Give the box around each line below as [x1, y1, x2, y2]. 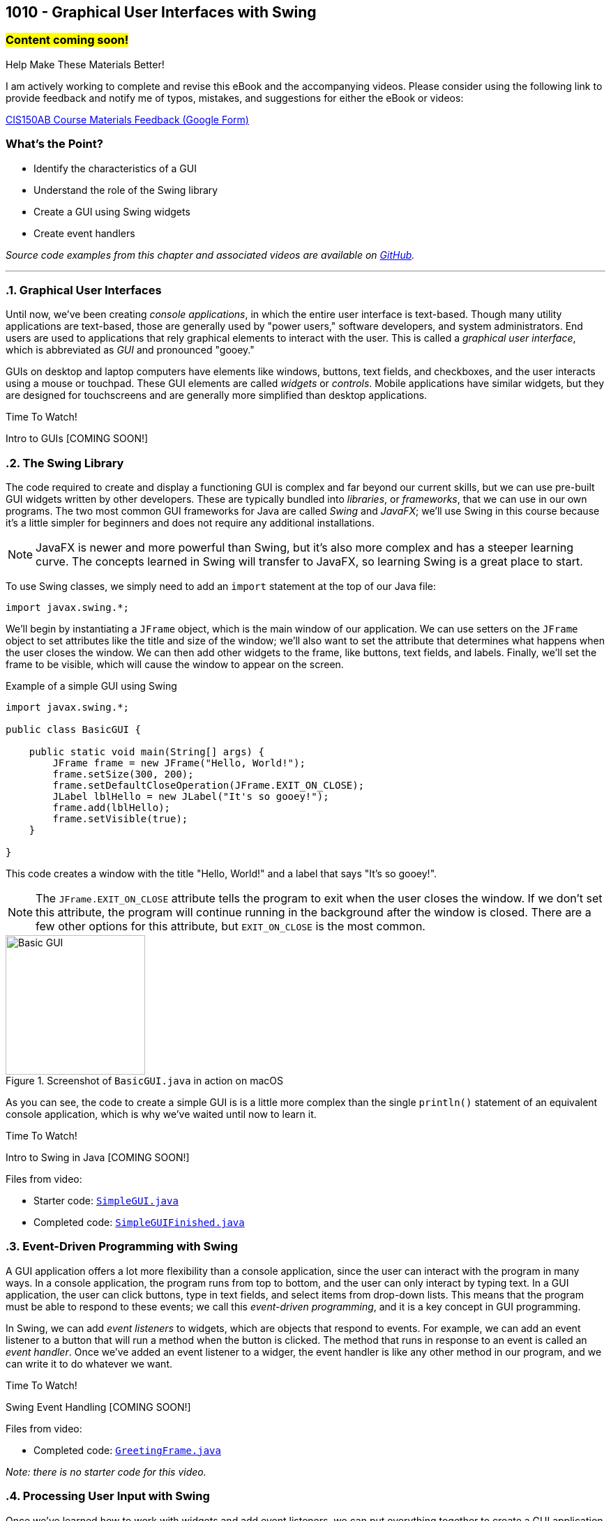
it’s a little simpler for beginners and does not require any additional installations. [6, 517, 375, 529]
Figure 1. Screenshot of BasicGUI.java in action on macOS [6, 1075, 283, 1087]
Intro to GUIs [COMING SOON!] [6, 432, 149, 445]
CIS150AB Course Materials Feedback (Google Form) [6, 113, 249, 126]
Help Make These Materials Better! [6, 58, 165, 70]
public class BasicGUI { [6, 724, 141, 736]
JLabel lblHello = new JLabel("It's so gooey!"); [52, 791, 329, 803]
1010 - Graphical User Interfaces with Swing [6, 3, 317, 21]
